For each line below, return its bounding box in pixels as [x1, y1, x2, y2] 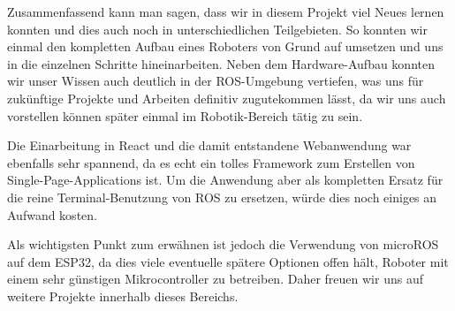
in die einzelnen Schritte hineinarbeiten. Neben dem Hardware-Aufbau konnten [7, 54, 435, 72]
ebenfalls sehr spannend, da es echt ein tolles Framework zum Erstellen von [7, 153, 415, 171]
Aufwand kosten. [7, 205, 97, 224]
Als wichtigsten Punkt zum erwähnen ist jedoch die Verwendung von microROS [7, 235, 439, 254]
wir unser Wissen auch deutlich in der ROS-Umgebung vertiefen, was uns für [7, 72, 424, 90]
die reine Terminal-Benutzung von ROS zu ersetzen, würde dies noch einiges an [7, 187, 437, 206]
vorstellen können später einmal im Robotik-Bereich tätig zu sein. [7, 106, 363, 125]
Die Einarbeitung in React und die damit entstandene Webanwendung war [7, 136, 412, 155]
